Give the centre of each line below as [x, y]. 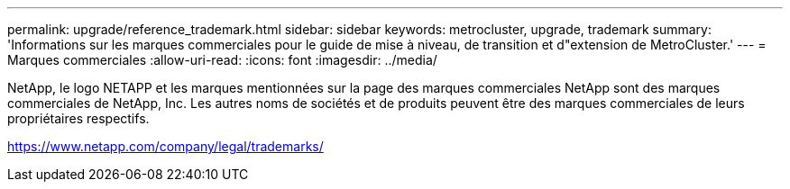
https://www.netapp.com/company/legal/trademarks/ [165, 146]
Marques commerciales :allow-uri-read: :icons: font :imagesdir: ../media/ [222, 60]
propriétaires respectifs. [78, 118]
